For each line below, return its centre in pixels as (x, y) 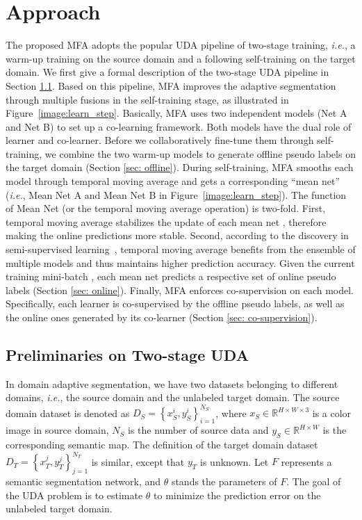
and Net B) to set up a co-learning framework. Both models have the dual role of (179, 126)
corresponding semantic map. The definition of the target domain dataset (162, 445)
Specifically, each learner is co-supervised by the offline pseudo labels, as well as (175, 303)
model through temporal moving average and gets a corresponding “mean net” (173, 181)
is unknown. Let (235, 461)
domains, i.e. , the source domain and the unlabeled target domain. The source (173, 397)
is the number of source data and (198, 430)
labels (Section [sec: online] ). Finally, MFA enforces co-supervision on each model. (180, 290)
